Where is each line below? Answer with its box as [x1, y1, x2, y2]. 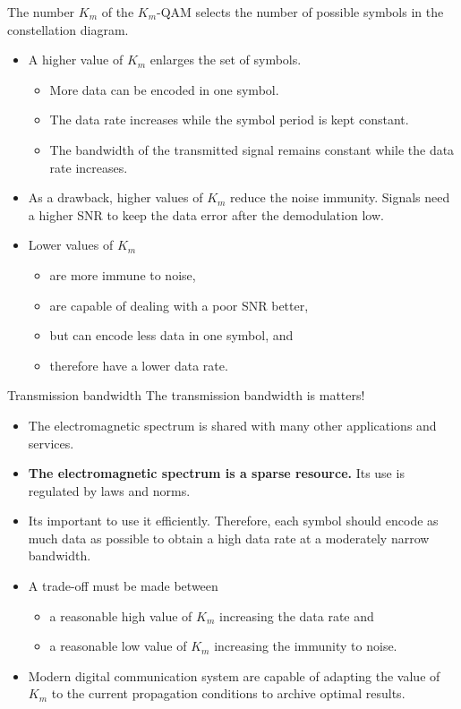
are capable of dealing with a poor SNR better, [49, 295, 309, 314]
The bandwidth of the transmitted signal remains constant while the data [49, 140, 455, 158]
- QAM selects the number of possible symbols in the [157, 3, 444, 21]
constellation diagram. [7, 20, 129, 38]
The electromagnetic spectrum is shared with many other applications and [28, 415, 437, 434]
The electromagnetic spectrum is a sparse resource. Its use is [28, 464, 405, 483]
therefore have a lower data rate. [49, 355, 228, 374]
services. [28, 433, 74, 452]
